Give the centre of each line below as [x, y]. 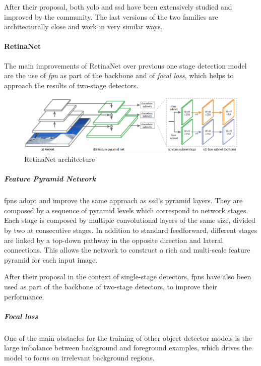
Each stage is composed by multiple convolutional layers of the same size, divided [130, 220]
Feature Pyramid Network [50, 179]
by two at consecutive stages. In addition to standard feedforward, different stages [131, 230]
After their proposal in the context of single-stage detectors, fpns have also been [128, 277]
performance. [24, 296]
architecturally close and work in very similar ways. [83, 26]
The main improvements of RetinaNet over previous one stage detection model [125, 65]
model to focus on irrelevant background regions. [79, 357]
